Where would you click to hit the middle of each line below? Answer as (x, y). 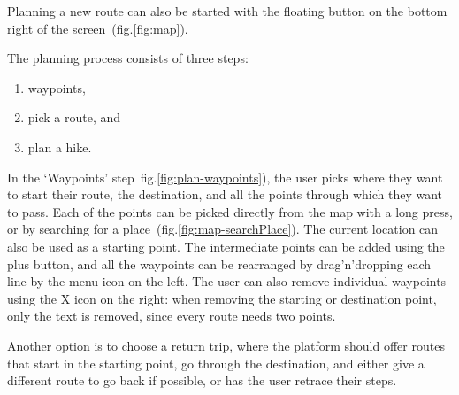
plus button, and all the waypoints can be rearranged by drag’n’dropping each (219, 263)
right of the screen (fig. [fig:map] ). (98, 28)
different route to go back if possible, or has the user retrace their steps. (202, 380)
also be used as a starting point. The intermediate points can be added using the (226, 246)
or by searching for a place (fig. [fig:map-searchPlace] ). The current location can (223, 229)
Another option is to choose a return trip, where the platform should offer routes (226, 345)
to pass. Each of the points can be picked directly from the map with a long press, (230, 211)
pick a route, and (74, 117)
